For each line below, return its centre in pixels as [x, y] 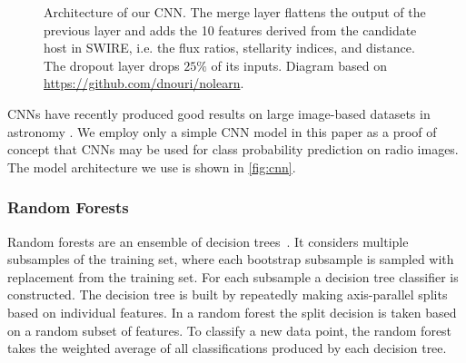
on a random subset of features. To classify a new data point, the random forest [230, 330]
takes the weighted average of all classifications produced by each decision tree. [227, 348]
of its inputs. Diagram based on [299, 65]
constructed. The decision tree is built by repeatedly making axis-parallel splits [228, 294]
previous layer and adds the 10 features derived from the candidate [230, 29]
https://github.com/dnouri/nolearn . [144, 83]
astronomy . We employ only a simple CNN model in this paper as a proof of [222, 131]
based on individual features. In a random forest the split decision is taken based [232, 312]
